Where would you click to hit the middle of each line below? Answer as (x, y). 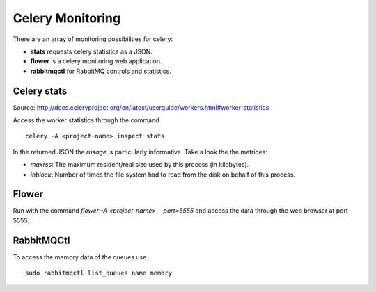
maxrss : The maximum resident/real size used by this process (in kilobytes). (140, 165)
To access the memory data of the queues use (80, 257)
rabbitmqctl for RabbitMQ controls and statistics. (101, 71)
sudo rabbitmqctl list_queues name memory (99, 273)
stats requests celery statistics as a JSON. (92, 51)
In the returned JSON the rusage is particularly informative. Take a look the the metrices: (140, 152)
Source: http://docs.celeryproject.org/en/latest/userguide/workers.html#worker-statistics (141, 107)
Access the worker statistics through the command (86, 120)
